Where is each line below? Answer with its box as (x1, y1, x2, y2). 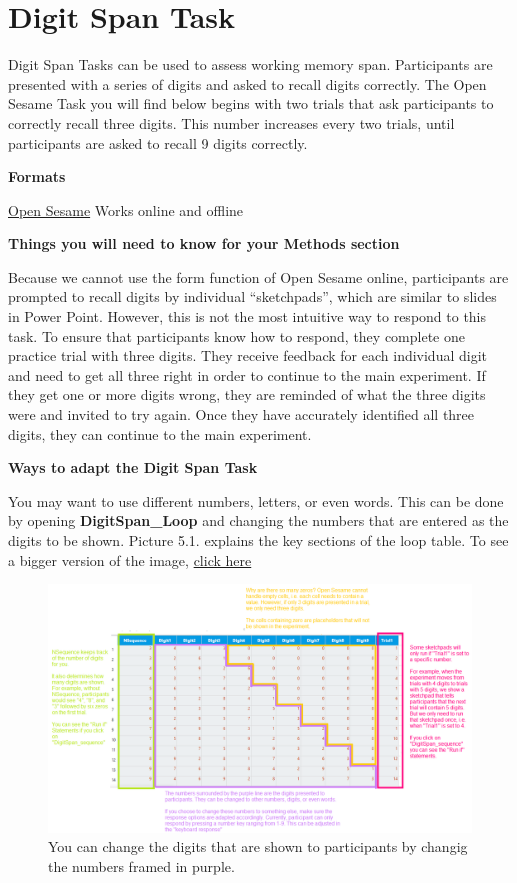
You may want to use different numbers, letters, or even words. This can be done (8, 490, 504, 511)
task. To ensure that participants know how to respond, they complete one (8, 325, 465, 346)
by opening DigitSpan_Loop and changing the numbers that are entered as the (8, 510, 509, 531)
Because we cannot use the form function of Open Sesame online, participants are (8, 266, 509, 287)
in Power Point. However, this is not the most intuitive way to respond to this (8, 306, 487, 327)
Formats (8, 166, 66, 187)
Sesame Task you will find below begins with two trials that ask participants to (8, 93, 494, 114)
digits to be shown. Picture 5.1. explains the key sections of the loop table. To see (8, 530, 509, 550)
